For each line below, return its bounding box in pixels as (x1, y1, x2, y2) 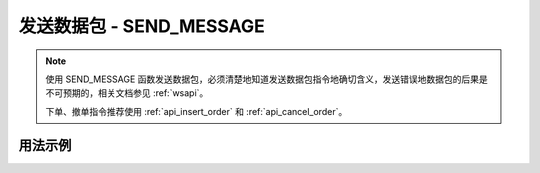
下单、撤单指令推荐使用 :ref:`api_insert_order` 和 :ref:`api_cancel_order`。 (45, 105, 348, 117)
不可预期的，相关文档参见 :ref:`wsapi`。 (45, 87, 209, 99)
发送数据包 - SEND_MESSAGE (18, 15, 265, 37)
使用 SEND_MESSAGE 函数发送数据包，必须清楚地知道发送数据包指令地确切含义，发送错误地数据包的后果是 (45, 73, 489, 85)
